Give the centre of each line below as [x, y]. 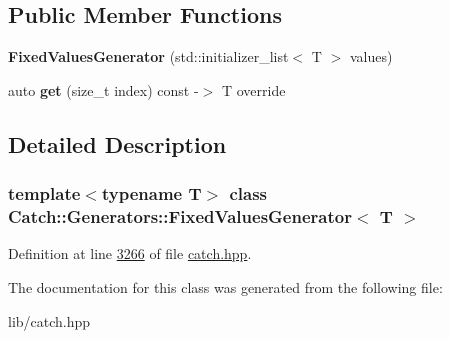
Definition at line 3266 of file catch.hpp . [130, 253]
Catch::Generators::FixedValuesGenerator [180, 216]
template [44, 193]
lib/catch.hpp [49, 320]
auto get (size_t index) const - [103, 89]
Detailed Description [117, 143]
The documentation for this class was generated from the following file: [225, 286]
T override [253, 89]
